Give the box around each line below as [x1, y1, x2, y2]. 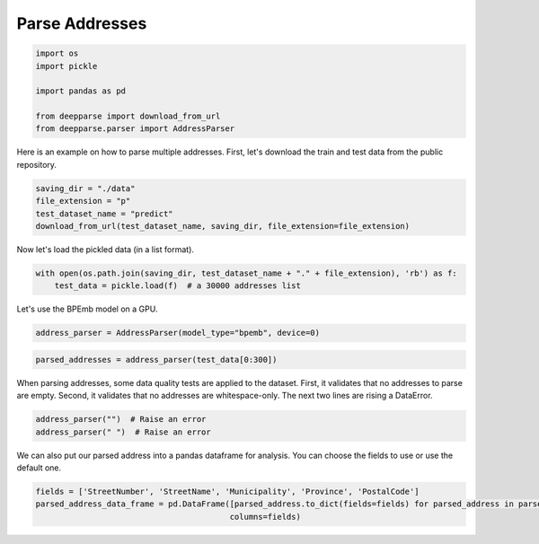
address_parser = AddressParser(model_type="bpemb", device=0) [35, 328, 321, 338]
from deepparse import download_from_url [35, 111, 221, 121]
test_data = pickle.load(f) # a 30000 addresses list [54, 281, 301, 291]
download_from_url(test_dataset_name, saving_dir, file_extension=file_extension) [35, 221, 411, 232]
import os [35, 48, 79, 58]
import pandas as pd [35, 86, 126, 96]
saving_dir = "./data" [35, 183, 136, 193]
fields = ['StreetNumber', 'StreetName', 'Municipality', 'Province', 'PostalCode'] [35, 487, 420, 497]
